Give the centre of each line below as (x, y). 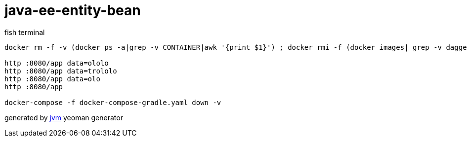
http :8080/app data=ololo (57, 63)
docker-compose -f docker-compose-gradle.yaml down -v (113, 102)
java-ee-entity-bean (73, 10)
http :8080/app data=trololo (61, 71)
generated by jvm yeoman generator (64, 117)
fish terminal (25, 32)
